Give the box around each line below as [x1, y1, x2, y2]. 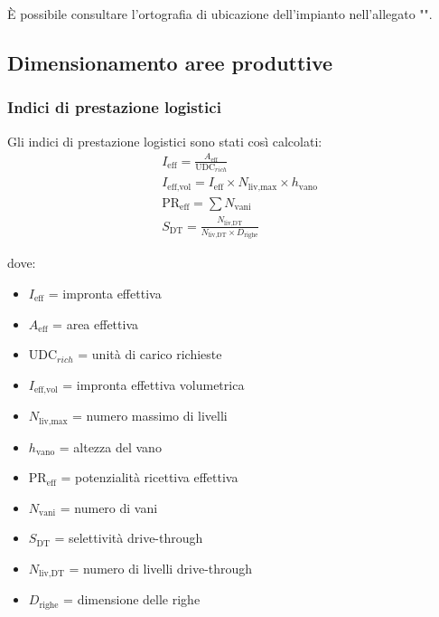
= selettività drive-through [54, 528, 203, 547]
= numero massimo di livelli [72, 406, 228, 425]
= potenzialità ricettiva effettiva [61, 468, 238, 487]
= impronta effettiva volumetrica [62, 375, 245, 394]
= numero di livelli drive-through [69, 559, 253, 578]
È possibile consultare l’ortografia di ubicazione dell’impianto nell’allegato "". [7, 5, 433, 23]
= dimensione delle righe [63, 590, 201, 609]
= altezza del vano [59, 437, 162, 456]
